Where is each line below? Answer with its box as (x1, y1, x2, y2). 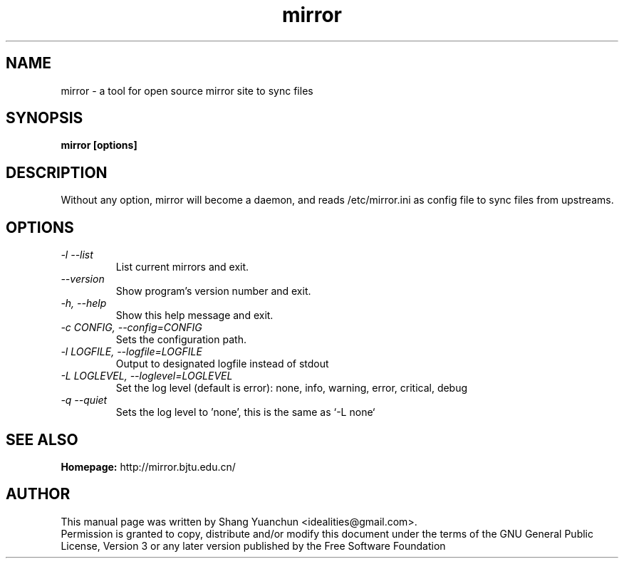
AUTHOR (6, 485, 71, 503)
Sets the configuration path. (115, 333, 246, 346)
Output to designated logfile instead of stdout (115, 357, 329, 370)
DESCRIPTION (6, 163, 108, 182)
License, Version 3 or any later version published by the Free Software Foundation (61, 539, 446, 552)
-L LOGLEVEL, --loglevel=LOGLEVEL (61, 370, 233, 382)
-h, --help (61, 297, 107, 310)
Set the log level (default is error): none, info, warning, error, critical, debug (115, 382, 468, 395)
